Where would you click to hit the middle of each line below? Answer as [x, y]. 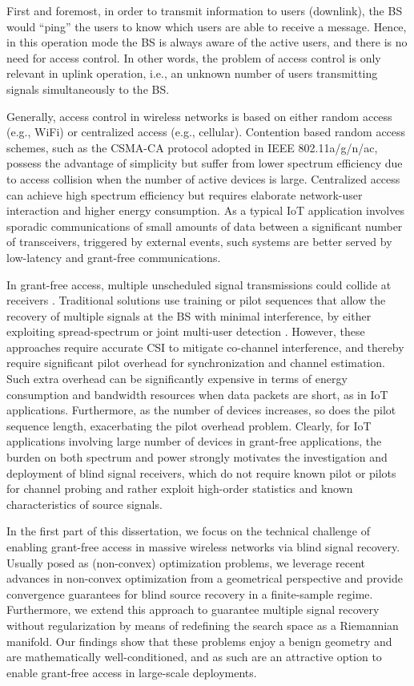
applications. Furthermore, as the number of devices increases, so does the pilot [201, 410]
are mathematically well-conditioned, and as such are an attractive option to [194, 657]
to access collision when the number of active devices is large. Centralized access [203, 178]
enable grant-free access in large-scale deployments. [132, 672]
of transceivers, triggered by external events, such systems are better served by [199, 242]
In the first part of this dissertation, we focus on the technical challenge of [188, 531]
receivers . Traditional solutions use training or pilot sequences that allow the [196, 300]
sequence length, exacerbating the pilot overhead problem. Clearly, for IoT [189, 425]
